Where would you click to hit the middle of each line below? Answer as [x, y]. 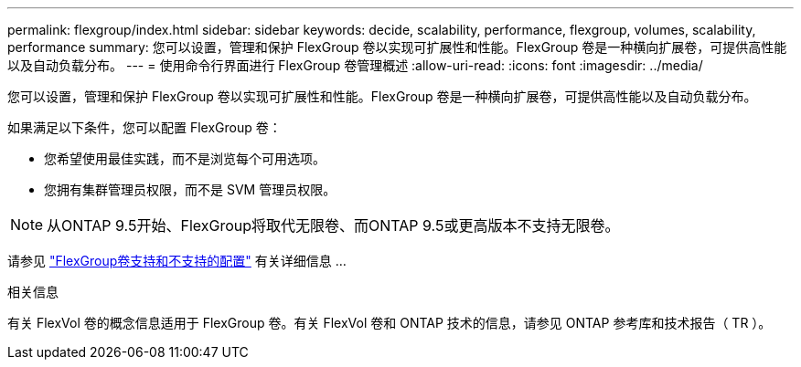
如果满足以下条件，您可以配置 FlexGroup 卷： [144, 127]
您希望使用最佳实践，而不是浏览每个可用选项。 [185, 158]
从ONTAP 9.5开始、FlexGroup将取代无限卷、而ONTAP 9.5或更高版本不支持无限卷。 [333, 225]
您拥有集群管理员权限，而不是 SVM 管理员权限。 [190, 189]
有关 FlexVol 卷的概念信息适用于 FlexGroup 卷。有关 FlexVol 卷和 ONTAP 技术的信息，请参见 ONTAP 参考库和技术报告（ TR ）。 [390, 323]
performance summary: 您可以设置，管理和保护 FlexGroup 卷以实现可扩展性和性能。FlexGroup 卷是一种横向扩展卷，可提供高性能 [397, 47]
